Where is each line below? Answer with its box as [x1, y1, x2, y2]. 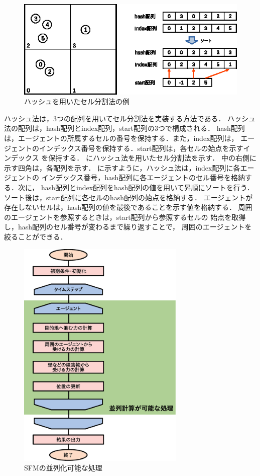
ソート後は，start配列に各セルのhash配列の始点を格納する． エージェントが [4, 192, 253, 202]
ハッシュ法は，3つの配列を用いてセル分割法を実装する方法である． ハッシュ [4, 113, 256, 123]
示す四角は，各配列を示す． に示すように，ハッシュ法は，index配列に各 [4, 162, 240, 173]
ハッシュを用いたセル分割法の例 [24, 96, 129, 107]
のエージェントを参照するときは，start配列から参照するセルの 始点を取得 [4, 211, 246, 222]
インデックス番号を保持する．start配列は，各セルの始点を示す [39, 142, 243, 153]
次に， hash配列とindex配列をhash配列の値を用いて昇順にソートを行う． [18, 182, 254, 192]
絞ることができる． [4, 231, 67, 242]
